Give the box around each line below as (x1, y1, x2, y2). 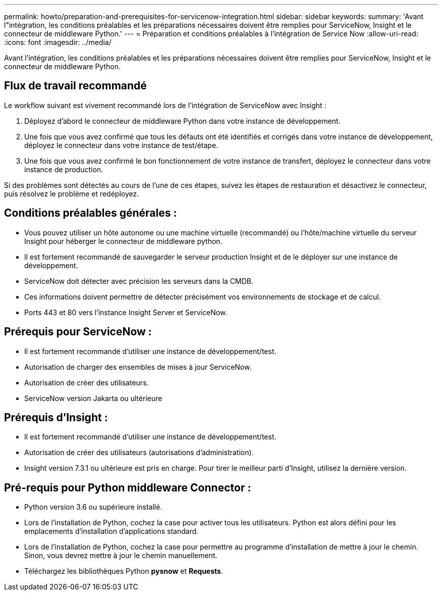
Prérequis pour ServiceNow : (4, 325, 152, 338)
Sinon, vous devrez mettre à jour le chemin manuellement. (24, 551, 217, 560)
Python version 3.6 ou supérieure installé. (24, 503, 162, 512)
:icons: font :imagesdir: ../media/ (4, 38, 112, 46)
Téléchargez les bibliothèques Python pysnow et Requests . (24, 567, 223, 576)
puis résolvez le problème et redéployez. (4, 189, 139, 198)
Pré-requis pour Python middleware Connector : (4, 481, 251, 494)
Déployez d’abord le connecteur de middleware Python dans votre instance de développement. (24, 116, 341, 125)
